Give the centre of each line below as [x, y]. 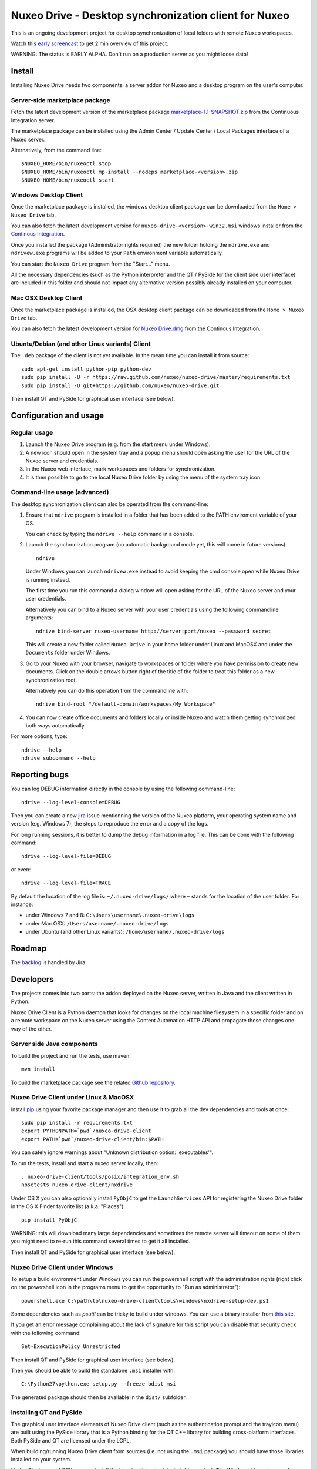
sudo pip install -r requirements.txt [77, 1123]
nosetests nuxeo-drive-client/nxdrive [77, 1185]
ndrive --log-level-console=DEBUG [71, 802]
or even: [21, 869]
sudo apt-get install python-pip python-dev [87, 369]
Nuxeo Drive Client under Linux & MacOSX [72, 1098]
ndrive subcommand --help [59, 758]
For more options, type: [39, 736]
